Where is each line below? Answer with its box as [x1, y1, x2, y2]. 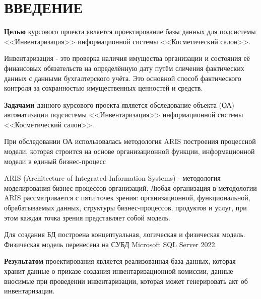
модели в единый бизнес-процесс [4, 156, 106, 166]
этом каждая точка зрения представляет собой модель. [4, 212, 170, 222]
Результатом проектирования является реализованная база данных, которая [4, 256, 236, 266]
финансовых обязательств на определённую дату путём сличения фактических [4, 62, 244, 73]
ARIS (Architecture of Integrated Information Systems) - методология [4, 173, 221, 183]
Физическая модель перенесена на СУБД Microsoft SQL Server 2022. [4, 239, 217, 249]
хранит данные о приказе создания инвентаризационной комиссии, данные [4, 266, 233, 276]
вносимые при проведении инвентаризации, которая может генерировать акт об [4, 275, 248, 286]
